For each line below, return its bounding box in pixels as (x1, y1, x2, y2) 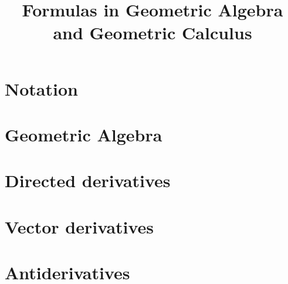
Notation (5, 76, 78, 100)
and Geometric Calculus (53, 21, 252, 45)
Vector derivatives (5, 214, 154, 238)
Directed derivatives (5, 168, 171, 192)
